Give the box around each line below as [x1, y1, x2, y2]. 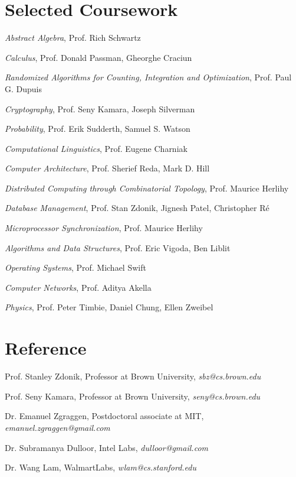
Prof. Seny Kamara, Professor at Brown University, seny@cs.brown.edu [5, 390, 261, 402]
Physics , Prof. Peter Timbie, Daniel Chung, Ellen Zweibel [5, 301, 213, 313]
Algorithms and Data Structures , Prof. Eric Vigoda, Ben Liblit [5, 241, 231, 254]
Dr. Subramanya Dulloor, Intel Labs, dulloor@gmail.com [5, 441, 208, 453]
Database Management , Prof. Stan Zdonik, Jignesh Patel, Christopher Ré [5, 202, 269, 214]
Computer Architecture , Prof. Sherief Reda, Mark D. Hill [5, 162, 210, 174]
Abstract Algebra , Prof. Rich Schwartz [5, 31, 141, 44]
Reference [5, 336, 87, 360]
